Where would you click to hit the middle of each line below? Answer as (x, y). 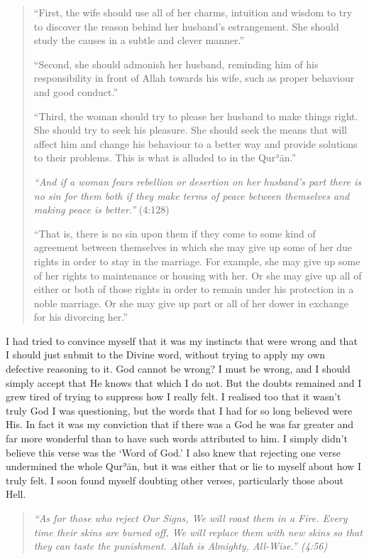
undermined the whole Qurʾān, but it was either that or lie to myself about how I (183, 466)
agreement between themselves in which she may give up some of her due (193, 247)
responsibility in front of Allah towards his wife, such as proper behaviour (194, 78)
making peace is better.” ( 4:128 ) (101, 209)
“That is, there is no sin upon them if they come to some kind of (175, 233)
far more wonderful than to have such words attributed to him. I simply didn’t (177, 438)
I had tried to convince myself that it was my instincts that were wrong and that (182, 340)
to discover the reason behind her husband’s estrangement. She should (186, 26)
